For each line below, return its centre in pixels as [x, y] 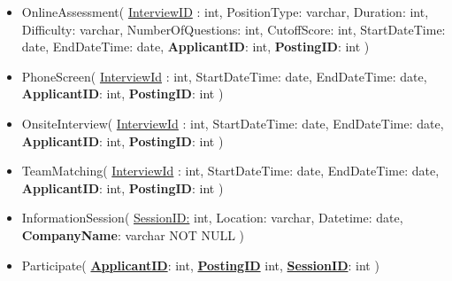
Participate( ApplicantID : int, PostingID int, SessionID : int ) [200, 265]
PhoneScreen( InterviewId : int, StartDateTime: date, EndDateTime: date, [224, 76]
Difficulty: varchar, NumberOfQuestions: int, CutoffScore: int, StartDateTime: [234, 29]
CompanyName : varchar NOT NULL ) [133, 234]
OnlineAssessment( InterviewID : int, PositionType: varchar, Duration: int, [225, 12]
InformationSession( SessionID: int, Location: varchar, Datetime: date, [212, 218]
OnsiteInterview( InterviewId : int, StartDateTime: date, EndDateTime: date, [233, 123]
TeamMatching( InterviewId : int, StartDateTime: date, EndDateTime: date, [230, 171]
